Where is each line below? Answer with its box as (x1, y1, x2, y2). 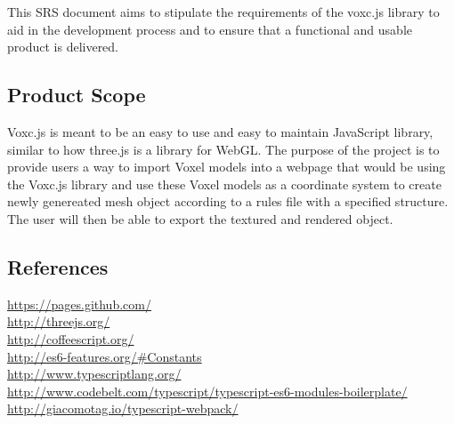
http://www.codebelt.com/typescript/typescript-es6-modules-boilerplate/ (7, 381, 408, 400)
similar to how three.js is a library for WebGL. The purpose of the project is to (7, 140, 440, 158)
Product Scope (7, 81, 146, 108)
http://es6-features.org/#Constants (7, 347, 202, 365)
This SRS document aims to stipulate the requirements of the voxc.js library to (7, 3, 440, 20)
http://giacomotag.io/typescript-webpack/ (7, 399, 239, 418)
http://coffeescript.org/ (7, 329, 134, 348)
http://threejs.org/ (7, 312, 110, 331)
